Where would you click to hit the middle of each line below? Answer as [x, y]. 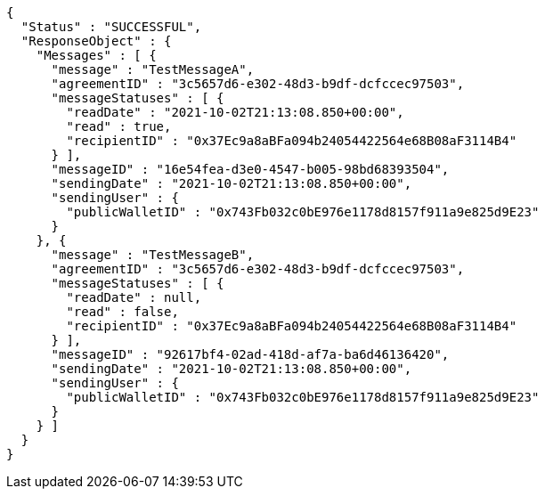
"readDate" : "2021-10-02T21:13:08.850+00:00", [235, 112]
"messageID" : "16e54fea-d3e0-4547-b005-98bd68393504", [250, 169]
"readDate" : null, [134, 297]
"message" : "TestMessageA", [153, 69]
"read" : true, [119, 126]
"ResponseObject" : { [96, 41]
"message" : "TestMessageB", [153, 255]
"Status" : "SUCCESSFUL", [111, 27]
